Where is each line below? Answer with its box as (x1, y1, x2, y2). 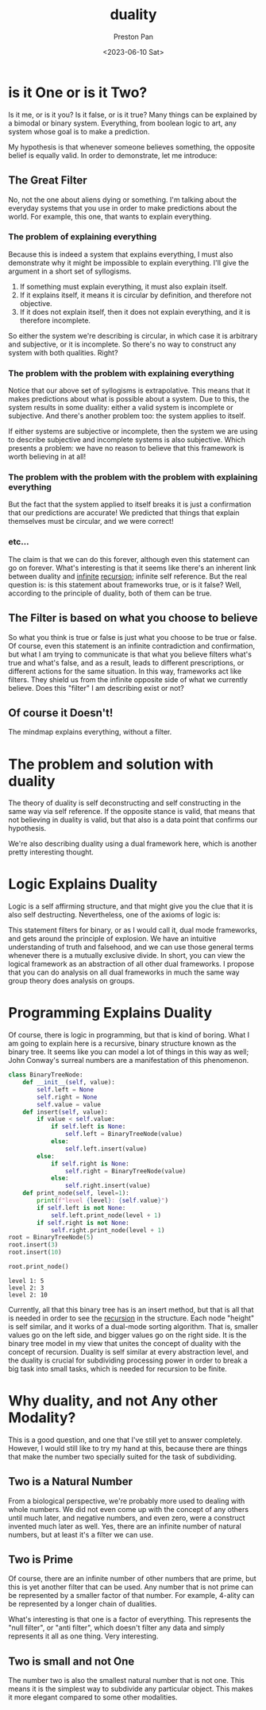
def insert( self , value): (22, 1107, 109, 1116)
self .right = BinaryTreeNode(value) (64, 1167, 187, 1175)
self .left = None (37, 1085, 94, 1094)
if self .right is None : (50, 1159, 129, 1168)
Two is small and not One (8, 1654, 135, 1668)
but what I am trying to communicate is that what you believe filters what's (8, 649, 253, 659)
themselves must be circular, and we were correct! (8, 517, 174, 526)
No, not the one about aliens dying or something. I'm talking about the (8, 195, 237, 204)
